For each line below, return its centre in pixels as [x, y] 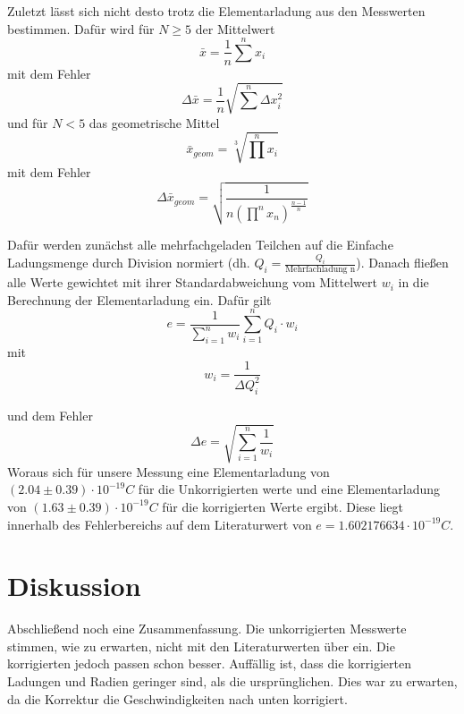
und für [28, 122]
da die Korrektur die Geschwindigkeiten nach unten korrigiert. [177, 698]
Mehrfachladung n [321, 270]
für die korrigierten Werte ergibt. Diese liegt [283, 506]
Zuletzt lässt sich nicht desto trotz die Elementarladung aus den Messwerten [216, 11]
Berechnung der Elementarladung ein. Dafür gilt [139, 299]
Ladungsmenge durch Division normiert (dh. [129, 263]
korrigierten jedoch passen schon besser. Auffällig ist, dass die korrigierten [209, 663]
